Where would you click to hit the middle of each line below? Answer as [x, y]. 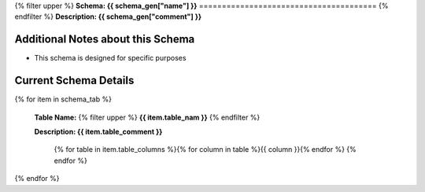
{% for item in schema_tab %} [63, 99]
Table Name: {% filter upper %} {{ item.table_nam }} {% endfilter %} [147, 117]
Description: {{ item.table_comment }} [98, 131]
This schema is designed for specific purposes [110, 58]
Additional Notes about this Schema [105, 39]
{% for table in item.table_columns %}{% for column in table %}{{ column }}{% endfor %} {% [205, 150]
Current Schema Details [74, 81]
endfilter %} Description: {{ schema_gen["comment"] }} [108, 17]
